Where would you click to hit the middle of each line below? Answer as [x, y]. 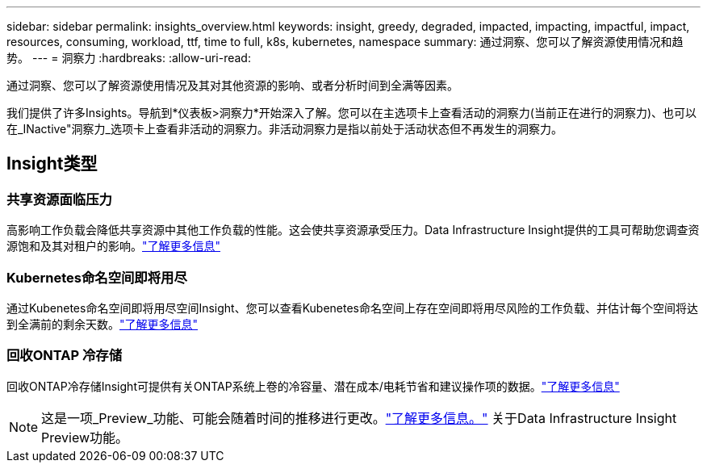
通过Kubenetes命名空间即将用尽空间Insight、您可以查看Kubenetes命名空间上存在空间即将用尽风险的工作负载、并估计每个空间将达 [353, 308]
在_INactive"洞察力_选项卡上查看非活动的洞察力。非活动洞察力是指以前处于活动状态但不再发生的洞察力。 [284, 129]
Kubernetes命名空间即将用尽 [97, 277]
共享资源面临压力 [59, 199]
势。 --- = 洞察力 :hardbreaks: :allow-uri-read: [129, 58]
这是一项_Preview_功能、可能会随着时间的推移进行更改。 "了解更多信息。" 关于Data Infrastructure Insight [359, 418]
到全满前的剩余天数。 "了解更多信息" [102, 324]
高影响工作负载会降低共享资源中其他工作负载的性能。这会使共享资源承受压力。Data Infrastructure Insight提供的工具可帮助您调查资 [353, 230]
